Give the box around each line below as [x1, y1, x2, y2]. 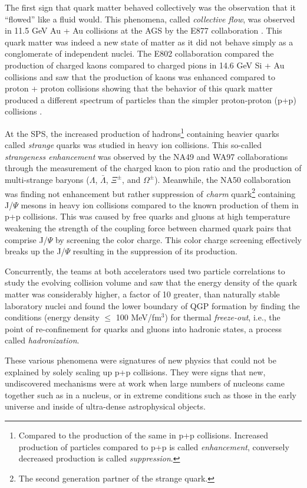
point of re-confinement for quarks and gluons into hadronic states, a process [5, 322, 282, 335]
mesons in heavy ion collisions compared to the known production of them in [21, 198, 299, 211]
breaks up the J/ [5, 245, 65, 257]
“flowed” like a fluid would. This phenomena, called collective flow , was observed [5, 12, 295, 25]
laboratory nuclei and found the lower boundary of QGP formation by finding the [5, 299, 300, 312]
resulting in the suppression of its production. [72, 245, 237, 257]
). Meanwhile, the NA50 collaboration [154, 173, 291, 185]
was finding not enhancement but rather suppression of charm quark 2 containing [5, 185, 296, 199]
